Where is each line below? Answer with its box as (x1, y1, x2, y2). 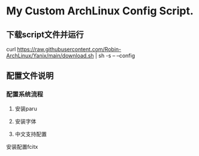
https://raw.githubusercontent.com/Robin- (17, 46, 122, 53)
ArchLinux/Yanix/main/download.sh (6, 52, 94, 59)
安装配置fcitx (6, 143, 38, 150)
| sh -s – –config (95, 52, 135, 59)
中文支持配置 (14, 130, 47, 137)
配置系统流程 (6, 90, 44, 99)
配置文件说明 (6, 71, 54, 81)
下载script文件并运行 (6, 29, 84, 39)
